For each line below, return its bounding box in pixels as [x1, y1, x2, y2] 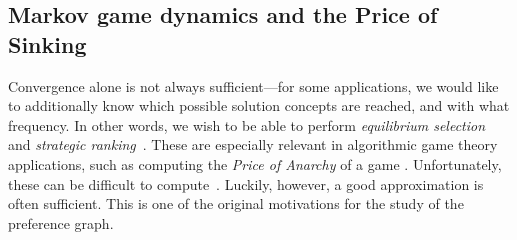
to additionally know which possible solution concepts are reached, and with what [8, 95, 510, 116]
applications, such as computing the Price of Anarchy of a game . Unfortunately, [8, 153, 502, 174]
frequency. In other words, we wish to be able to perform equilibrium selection [8, 114, 486, 135]
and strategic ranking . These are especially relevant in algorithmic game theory [8, 134, 498, 155]
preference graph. [8, 212, 114, 233]
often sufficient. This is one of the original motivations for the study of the [8, 193, 464, 214]
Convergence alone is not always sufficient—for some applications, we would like [8, 75, 499, 96]
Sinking [8, 28, 87, 59]
